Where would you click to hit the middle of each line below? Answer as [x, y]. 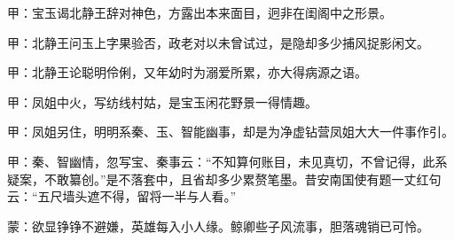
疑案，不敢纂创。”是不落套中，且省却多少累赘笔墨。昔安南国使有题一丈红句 [224, 179]
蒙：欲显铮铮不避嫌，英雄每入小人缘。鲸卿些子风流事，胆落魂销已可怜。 [218, 225]
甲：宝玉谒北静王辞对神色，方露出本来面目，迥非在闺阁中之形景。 [200, 12]
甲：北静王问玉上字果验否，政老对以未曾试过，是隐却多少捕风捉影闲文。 [218, 42]
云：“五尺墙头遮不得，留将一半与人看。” [122, 196]
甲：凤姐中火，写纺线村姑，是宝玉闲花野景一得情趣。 [162, 101]
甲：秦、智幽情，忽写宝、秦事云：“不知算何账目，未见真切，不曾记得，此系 [227, 161]
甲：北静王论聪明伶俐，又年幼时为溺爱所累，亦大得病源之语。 [187, 72]
